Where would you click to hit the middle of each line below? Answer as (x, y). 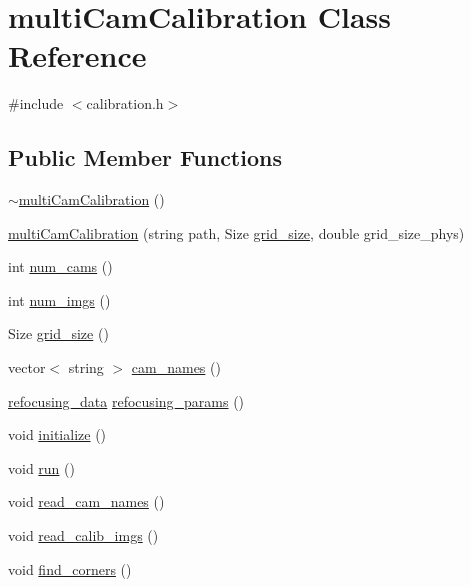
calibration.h (125, 103)
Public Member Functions (145, 157)
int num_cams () (60, 266)
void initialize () (57, 434)
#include (36, 103)
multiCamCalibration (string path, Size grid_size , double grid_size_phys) (236, 232)
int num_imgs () (59, 299)
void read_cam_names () (86, 501)
